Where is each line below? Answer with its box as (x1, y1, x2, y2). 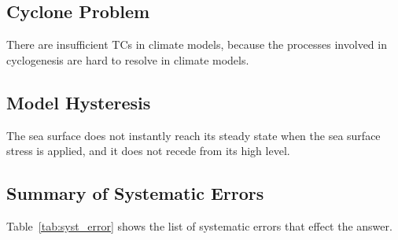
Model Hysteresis (6, 90, 151, 114)
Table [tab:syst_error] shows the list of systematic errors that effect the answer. (6, 217, 392, 234)
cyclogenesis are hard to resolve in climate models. (6, 51, 249, 68)
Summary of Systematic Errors (6, 181, 264, 205)
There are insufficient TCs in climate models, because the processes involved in (6, 36, 387, 53)
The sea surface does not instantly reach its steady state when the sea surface (6, 127, 381, 143)
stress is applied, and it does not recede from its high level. (6, 142, 290, 159)
